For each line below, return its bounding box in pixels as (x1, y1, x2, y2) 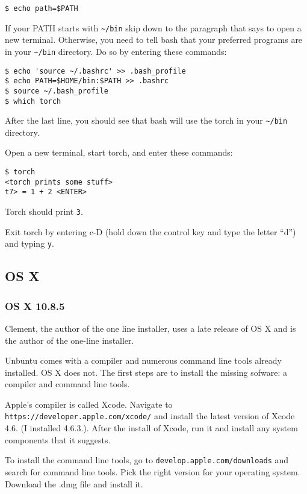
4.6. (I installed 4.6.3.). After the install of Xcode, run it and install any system (5, 422, 298, 434)
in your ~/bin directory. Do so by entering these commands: (5, 45, 227, 57)
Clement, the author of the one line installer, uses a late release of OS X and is (5, 321, 296, 334)
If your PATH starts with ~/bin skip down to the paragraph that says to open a (5, 21, 302, 34)
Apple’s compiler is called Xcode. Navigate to (5, 397, 173, 410)
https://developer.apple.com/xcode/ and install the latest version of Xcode (5, 410, 295, 422)
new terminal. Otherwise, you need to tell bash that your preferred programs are (5, 33, 303, 46)
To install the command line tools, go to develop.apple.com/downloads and (5, 454, 289, 466)
